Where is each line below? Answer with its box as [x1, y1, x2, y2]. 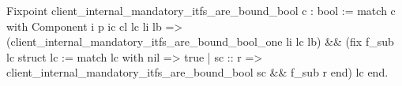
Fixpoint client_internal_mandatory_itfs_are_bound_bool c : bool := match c [6, 2, 396, 18]
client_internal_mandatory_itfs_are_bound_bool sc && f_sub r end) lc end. [6, 64, 389, 80]
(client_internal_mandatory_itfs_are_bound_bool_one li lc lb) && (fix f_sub [6, 33, 394, 50]
